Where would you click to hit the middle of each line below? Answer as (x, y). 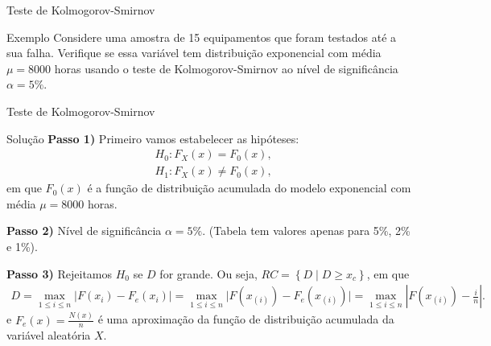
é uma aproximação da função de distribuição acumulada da (246, 319)
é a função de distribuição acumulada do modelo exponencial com (249, 188)
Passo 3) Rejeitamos (60, 273)
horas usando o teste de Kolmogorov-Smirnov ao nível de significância (226, 68)
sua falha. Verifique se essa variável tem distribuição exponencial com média (194, 53)
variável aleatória (49, 335)
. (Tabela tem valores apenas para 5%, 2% (306, 231)
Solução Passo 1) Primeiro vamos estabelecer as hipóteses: (153, 138)
